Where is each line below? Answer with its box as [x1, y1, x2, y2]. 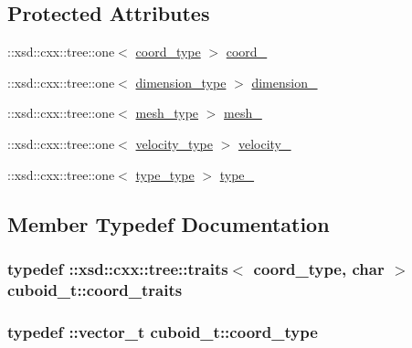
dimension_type [135, 72, 227, 91]
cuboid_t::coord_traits [7, 278, 183, 301]
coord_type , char [253, 257, 385, 279]
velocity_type [135, 133, 213, 153]
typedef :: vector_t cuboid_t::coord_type [7, 320, 318, 343]
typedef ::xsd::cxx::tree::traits [7, 257, 228, 279]
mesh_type [135, 103, 199, 122]
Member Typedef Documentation [7, 209, 330, 237]
